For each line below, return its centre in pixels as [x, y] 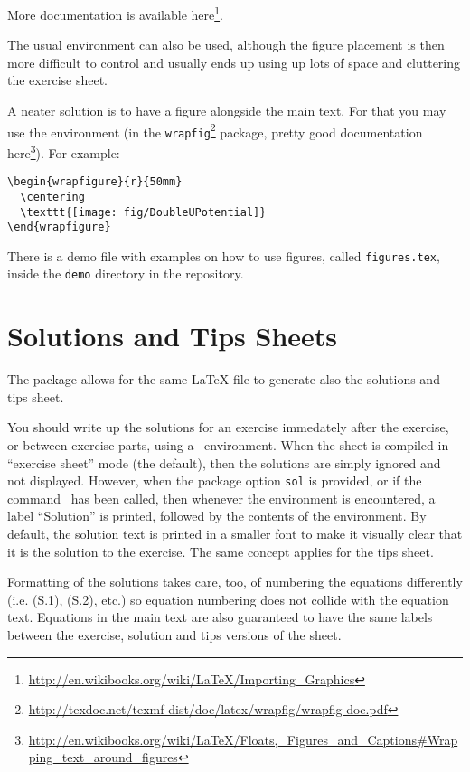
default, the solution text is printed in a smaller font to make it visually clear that [235, 534]
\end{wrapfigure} [59, 227]
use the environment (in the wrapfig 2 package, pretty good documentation [215, 130]
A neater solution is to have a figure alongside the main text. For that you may [227, 111]
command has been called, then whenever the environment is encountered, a [221, 498]
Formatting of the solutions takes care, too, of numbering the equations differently [235, 582]
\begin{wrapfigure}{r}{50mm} [95, 182]
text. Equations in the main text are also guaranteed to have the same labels [220, 617]
